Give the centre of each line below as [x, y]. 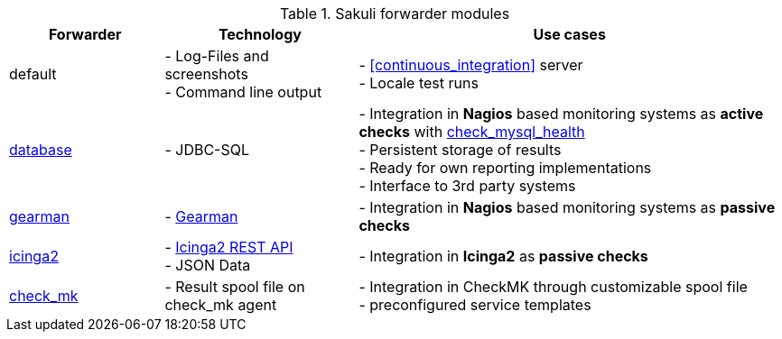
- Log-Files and [217, 56]
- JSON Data [208, 265]
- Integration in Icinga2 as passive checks [503, 256]
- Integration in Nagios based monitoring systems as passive [567, 207]
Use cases [569, 34]
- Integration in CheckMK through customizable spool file [553, 287]
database [41, 150]
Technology [260, 34]
